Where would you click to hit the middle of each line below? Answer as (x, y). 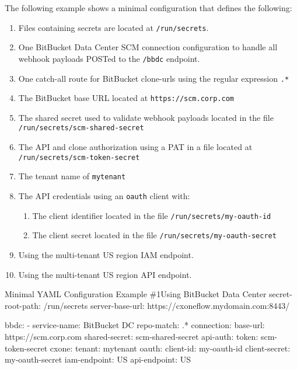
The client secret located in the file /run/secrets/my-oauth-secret (154, 235)
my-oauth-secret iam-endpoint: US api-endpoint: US (98, 359)
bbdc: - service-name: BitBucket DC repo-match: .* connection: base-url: (135, 325)
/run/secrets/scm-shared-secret (81, 128)
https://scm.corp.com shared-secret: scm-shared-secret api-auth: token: (132, 336)
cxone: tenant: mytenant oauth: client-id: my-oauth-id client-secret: (170, 348)
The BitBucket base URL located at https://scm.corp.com (126, 98)
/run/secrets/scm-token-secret (79, 157)
